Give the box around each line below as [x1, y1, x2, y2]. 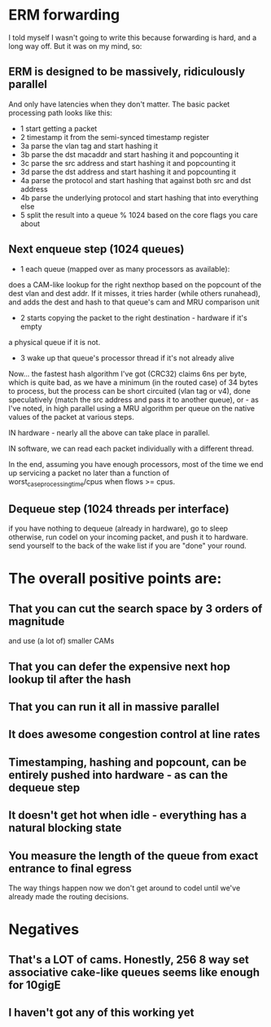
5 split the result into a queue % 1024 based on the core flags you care [20, 210, 258, 220]
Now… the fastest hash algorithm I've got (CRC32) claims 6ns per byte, [8, 369, 247, 378]
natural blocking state [8, 821, 122, 835]
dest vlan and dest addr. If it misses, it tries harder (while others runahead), [8, 288, 260, 298]
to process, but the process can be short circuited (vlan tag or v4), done [8, 386, 251, 396]
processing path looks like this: [8, 107, 112, 117]
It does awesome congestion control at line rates [8, 728, 260, 741]
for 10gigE [8, 978, 61, 992]
